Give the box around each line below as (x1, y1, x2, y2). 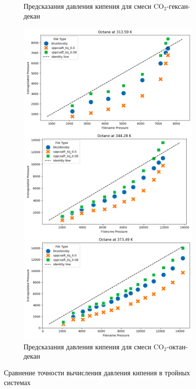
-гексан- (167, 1, 190, 11)
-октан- (167, 341, 188, 351)
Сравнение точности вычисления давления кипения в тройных (4, 367, 190, 377)
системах (4, 377, 31, 387)
